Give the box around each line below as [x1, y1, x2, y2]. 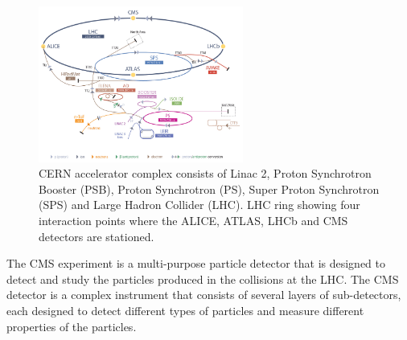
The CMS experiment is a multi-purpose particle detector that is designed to [6, 255, 386, 272]
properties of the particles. [6, 317, 137, 334]
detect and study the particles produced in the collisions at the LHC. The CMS [6, 270, 399, 287]
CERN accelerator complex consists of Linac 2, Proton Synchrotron [39, 165, 372, 182]
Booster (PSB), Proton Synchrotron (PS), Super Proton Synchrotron [39, 180, 380, 197]
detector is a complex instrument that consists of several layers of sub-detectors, [6, 286, 401, 303]
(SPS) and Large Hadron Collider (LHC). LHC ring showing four [39, 196, 360, 213]
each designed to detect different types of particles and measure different [6, 301, 364, 318]
